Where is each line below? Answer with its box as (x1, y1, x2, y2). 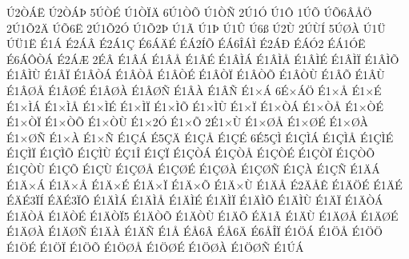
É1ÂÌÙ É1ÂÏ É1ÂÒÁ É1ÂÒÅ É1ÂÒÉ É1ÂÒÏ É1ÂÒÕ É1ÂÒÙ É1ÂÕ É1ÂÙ (6, 66, 385, 83)
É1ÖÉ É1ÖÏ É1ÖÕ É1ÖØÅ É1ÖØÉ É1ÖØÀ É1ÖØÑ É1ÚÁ (6, 238, 304, 255)
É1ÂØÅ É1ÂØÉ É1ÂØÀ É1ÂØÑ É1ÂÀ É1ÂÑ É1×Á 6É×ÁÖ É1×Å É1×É (6, 82, 382, 98)
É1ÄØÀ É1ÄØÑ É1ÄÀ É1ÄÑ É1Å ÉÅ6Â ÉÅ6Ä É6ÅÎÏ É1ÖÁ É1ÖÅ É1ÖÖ (6, 223, 383, 240)
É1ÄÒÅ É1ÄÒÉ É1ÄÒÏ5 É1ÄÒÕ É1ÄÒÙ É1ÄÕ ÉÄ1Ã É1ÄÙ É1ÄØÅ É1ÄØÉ (6, 207, 399, 224)
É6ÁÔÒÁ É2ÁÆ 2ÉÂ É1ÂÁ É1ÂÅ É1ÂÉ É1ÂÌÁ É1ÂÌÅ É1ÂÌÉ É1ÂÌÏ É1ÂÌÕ (6, 50, 399, 67)
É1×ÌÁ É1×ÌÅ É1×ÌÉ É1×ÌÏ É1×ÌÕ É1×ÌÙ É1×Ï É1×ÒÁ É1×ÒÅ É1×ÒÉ (6, 98, 384, 114)
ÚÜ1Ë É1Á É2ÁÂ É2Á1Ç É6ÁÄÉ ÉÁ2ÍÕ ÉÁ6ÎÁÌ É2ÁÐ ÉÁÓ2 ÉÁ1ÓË (6, 35, 366, 52)
